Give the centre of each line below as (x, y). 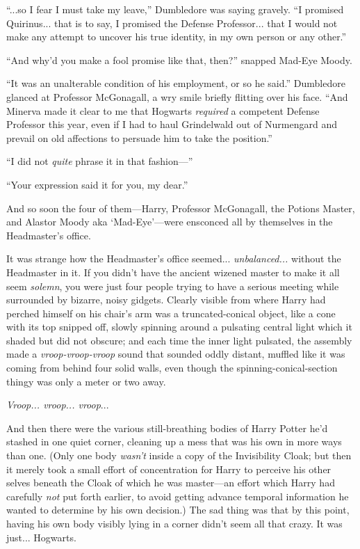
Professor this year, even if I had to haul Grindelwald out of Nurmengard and (172, 124)
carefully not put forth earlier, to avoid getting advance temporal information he (178, 496)
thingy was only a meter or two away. (86, 381)
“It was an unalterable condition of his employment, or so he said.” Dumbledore (176, 83)
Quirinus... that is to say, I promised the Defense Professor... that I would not (172, 23)
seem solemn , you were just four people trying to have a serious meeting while (173, 286)
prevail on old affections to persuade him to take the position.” (139, 137)
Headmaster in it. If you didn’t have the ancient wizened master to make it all (173, 272)
